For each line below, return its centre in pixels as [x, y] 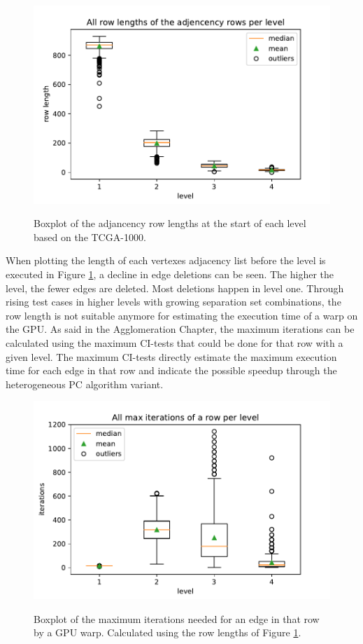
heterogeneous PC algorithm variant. [85, 384]
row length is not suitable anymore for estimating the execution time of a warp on [182, 315]
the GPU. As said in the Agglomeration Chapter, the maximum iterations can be [180, 329]
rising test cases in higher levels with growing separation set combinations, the [173, 302]
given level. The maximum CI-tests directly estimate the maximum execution [171, 356]
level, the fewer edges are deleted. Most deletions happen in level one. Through [175, 288]
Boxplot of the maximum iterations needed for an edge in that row [177, 618]
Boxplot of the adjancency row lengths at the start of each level [170, 223]
